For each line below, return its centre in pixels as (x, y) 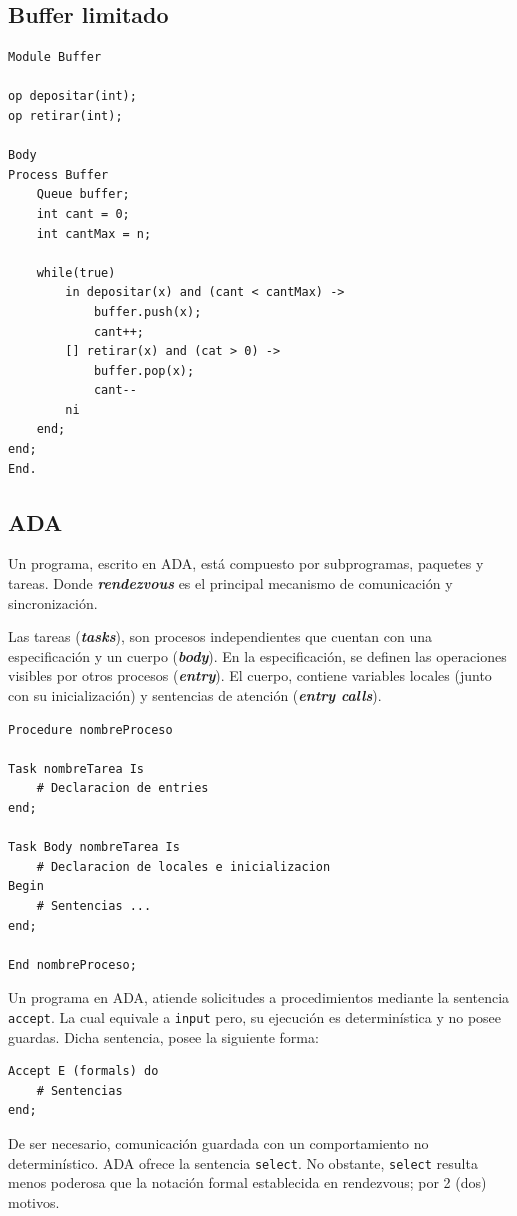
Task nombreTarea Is (76, 768)
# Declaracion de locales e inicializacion (183, 866)
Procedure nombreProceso (90, 729)
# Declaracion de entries (122, 788)
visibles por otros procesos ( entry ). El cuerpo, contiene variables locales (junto (250, 675)
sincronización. (53, 602)
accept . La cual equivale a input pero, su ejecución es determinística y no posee (255, 1016)
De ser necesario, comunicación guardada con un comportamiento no (218, 1142)
